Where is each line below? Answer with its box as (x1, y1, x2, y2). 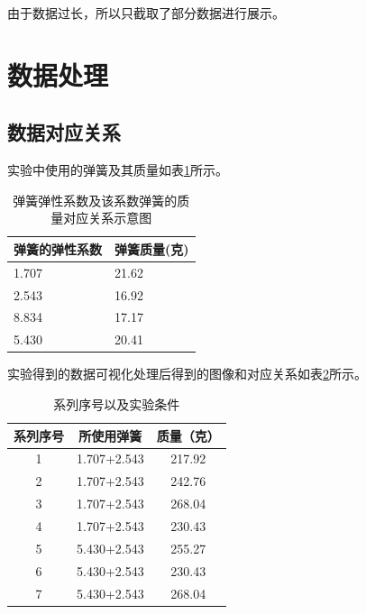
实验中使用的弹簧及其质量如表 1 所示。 (7, 160, 228, 179)
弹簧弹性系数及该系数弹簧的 (13, 190, 178, 209)
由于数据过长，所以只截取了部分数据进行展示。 (7, 4, 285, 22)
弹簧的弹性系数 (14, 239, 102, 258)
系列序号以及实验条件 (53, 395, 180, 414)
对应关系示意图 (63, 208, 152, 227)
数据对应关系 (7, 118, 121, 146)
